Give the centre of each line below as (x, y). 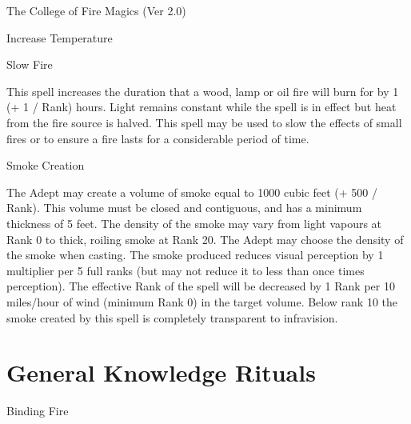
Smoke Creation (46, 165)
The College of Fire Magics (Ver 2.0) (96, 10)
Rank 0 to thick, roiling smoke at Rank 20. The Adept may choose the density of (205, 239)
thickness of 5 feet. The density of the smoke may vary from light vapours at (194, 223)
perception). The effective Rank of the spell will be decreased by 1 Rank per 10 (201, 286)
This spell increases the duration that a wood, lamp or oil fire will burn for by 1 (203, 91)
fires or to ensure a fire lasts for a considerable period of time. (158, 138)
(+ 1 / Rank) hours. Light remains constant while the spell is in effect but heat (202, 107)
